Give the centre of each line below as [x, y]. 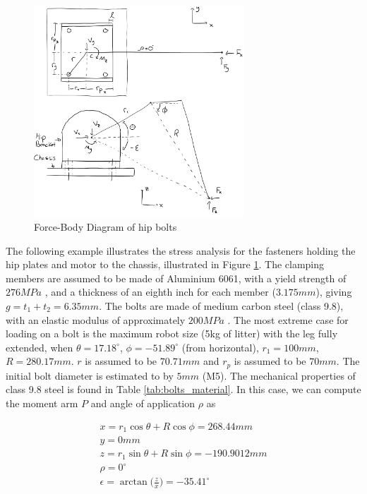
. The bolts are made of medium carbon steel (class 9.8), [221, 305]
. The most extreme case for [288, 319]
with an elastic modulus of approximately [96, 319]
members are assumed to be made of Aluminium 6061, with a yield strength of [176, 278]
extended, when [40, 347]
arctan [133, 482]
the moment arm [42, 403]
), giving [334, 292]
